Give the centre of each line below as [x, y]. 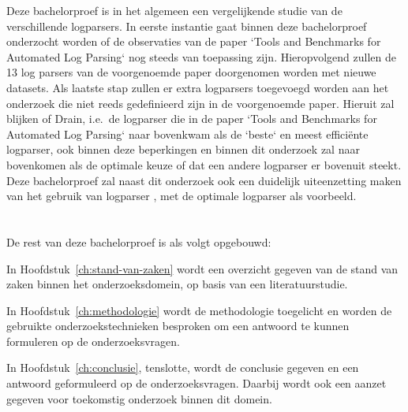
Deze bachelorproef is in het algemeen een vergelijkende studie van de [174, 10]
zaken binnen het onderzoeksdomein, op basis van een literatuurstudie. [177, 284]
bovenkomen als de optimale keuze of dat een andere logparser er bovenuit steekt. [204, 164]
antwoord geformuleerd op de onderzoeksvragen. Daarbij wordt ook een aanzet [197, 383]
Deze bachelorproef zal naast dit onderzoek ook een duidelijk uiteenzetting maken [204, 180]
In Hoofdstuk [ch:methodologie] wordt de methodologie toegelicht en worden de [199, 310]
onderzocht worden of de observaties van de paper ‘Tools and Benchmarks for [194, 41]
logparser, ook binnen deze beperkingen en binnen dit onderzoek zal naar [183, 149]
